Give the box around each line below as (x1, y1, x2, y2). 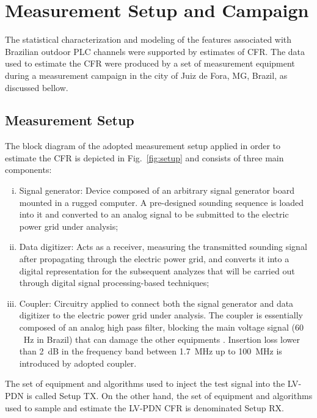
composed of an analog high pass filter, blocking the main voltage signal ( (19, 321, 295, 334)
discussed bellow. (5, 81, 68, 94)
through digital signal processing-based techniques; (19, 276, 210, 289)
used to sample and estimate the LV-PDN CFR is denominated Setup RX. (5, 401, 284, 414)
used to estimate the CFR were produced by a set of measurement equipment (5, 57, 295, 70)
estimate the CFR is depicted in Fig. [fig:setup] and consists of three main (5, 151, 284, 164)
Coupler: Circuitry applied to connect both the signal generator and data (19, 296, 294, 309)
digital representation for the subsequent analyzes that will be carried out (19, 264, 295, 277)
